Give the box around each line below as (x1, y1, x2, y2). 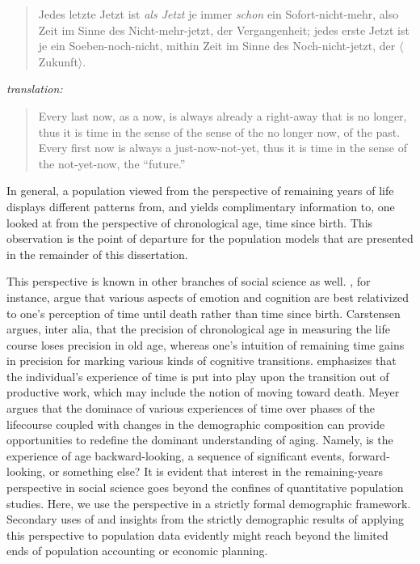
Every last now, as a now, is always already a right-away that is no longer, (38, 107, 407, 124)
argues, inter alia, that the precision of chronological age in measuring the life (6, 320, 390, 337)
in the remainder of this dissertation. (6, 245, 188, 262)
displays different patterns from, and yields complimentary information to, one (6, 197, 395, 214)
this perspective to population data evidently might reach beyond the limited (6, 526, 388, 543)
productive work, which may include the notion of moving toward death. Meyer (6, 384, 400, 401)
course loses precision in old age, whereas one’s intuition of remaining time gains (6, 336, 405, 353)
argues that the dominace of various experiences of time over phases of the (6, 400, 375, 417)
